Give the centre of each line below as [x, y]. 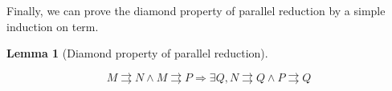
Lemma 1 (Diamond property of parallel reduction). [137, 53]
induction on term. [53, 26]
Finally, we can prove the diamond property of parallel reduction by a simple [196, 10]
